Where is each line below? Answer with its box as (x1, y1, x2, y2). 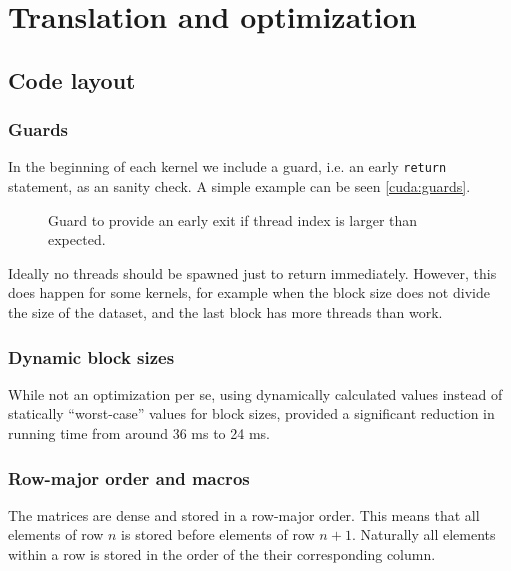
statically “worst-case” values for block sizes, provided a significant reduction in (8, 403, 495, 424)
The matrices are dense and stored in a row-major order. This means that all (8, 504, 480, 525)
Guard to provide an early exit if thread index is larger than (48, 209, 418, 230)
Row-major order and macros (8, 465, 250, 490)
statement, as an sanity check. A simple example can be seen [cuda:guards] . (8, 176, 471, 197)
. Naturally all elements (351, 524, 496, 545)
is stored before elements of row (121, 524, 315, 545)
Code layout (8, 64, 136, 95)
